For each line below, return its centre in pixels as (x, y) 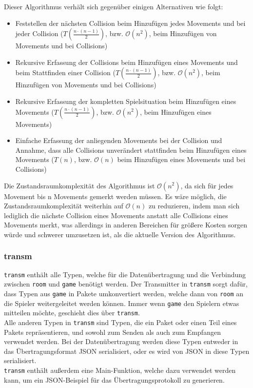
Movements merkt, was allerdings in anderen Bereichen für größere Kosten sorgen (126, 225)
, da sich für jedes (207, 185)
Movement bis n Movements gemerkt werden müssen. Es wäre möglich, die (115, 196)
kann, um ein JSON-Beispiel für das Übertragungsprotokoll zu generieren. (114, 379)
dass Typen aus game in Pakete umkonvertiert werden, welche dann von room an (124, 294)
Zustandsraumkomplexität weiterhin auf (64, 206)
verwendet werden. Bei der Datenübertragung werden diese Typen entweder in (121, 341)
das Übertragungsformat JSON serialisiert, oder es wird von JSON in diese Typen (127, 351)
